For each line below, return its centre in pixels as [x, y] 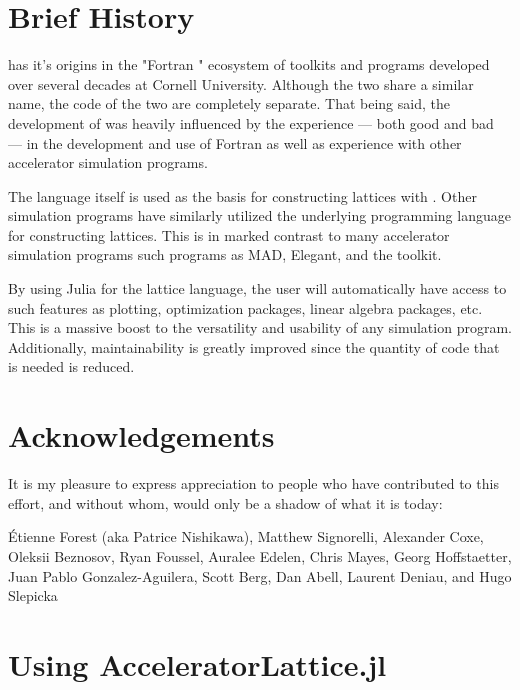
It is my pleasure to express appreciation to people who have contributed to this [253, 483]
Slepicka [33, 595]
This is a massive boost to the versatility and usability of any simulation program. [260, 327]
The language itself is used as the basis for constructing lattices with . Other [242, 195]
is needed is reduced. [71, 366]
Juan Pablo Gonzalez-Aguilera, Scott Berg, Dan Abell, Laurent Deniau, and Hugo [260, 575]
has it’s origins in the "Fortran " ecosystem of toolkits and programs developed [249, 64]
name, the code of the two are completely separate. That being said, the [229, 103]
